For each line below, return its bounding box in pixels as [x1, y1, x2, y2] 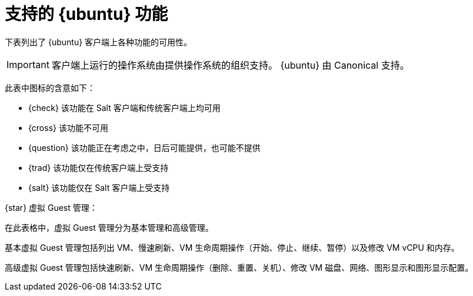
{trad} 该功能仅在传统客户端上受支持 [28, 162, 169, 173]
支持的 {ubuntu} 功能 [5, 4, 168, 24]
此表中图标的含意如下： [5, 82, 95, 93]
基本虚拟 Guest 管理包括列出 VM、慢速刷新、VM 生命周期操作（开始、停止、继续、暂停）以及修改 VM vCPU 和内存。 [5, 242, 459, 253]
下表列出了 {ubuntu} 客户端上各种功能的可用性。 [5, 36, 192, 47]
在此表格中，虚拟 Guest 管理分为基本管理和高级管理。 [5, 222, 214, 233]
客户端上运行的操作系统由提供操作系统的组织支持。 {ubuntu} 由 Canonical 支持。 [51, 59, 409, 71]
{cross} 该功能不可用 [28, 122, 108, 133]
